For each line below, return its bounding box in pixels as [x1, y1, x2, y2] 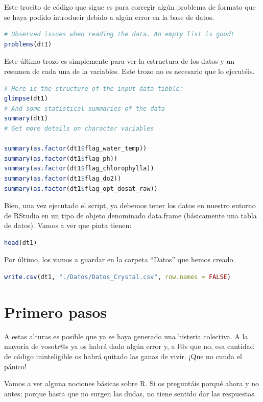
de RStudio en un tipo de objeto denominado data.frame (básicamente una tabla [4, 210, 257, 220]
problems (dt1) [4, 40, 52, 48]
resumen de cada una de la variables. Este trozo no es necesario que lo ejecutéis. [4, 65, 255, 76]
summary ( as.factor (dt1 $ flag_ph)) [4, 155, 117, 162]
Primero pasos [4, 301, 107, 322]
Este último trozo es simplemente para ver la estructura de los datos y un [4, 56, 235, 66]
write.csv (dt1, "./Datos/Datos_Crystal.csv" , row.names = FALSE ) [4, 273, 231, 281]
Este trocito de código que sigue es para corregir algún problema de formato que [4, 2, 256, 12]
